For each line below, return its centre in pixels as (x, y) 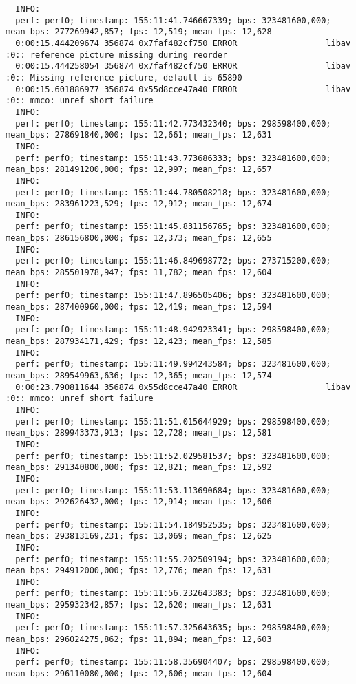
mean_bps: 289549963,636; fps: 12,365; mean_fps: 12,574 (139, 376)
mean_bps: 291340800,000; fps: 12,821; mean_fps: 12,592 (139, 468)
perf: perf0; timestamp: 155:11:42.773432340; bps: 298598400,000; (173, 124)
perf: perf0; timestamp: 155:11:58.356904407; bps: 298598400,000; (173, 662)
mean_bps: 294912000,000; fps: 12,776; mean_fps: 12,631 (139, 571)
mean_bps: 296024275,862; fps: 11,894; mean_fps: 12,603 (139, 640)
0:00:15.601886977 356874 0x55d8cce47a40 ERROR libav (183, 89)
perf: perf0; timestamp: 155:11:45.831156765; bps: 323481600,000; (173, 227)
